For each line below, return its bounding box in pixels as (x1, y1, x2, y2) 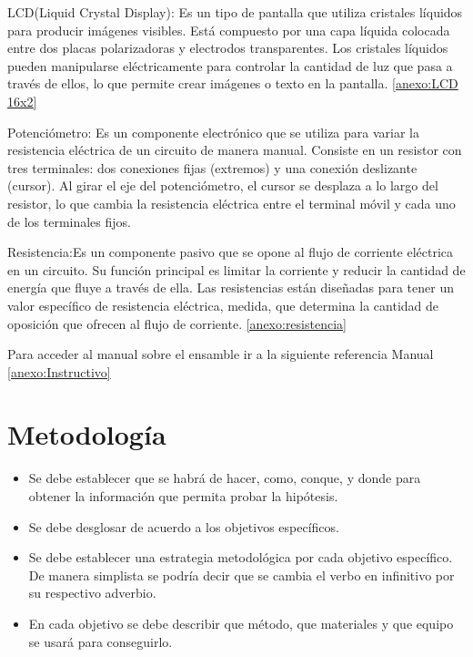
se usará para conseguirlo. (28, 631, 173, 651)
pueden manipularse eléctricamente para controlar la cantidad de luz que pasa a (7, 56, 453, 75)
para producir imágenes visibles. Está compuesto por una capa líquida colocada (7, 20, 450, 39)
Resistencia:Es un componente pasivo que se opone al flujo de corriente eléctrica (7, 242, 454, 262)
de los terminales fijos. (7, 211, 131, 231)
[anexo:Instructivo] (7, 362, 111, 381)
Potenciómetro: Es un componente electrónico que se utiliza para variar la (7, 122, 419, 141)
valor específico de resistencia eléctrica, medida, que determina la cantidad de (7, 295, 439, 314)
